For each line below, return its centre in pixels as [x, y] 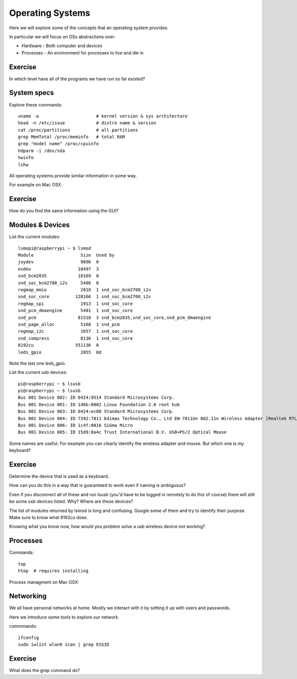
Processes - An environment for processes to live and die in [82, 52]
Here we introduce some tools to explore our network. [64, 617]
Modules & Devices [39, 225]
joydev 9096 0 [58, 262]
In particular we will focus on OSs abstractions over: [62, 37]
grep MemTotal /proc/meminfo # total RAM [72, 137]
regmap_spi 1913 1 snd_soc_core [75, 304]
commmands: [23, 626]
